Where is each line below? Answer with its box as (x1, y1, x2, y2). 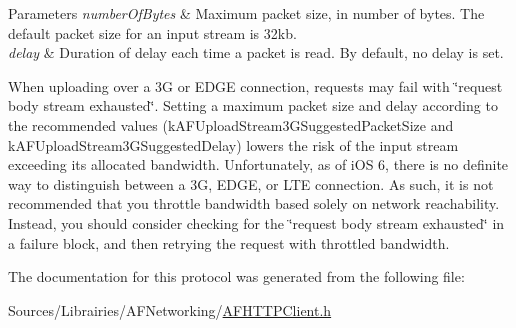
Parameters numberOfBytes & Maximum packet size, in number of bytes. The (8, 3, 485, 23)
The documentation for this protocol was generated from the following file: (8, 266, 465, 287)
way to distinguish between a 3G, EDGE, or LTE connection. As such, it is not (8, 173, 494, 194)
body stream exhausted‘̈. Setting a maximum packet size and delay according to (8, 95, 498, 116)
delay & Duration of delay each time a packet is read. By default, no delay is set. (8, 42, 504, 63)
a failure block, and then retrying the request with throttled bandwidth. (8, 232, 450, 253)
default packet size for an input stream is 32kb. (8, 22, 297, 43)
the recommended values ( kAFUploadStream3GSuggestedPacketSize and (8, 114, 454, 135)
